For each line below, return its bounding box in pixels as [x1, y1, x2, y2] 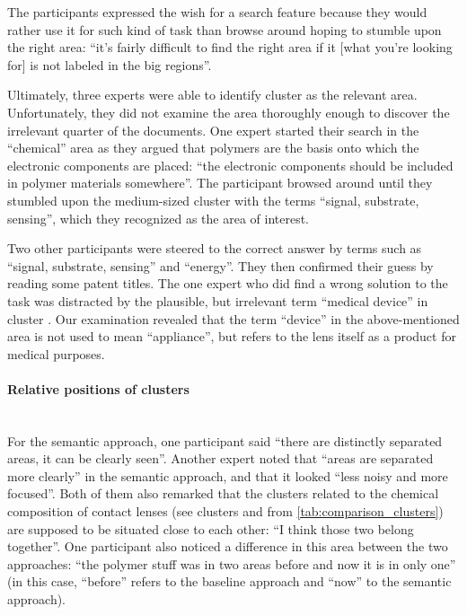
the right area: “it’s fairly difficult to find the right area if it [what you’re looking [7, 38, 453, 57]
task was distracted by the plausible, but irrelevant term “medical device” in [7, 291, 428, 310]
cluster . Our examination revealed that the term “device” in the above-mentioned [7, 309, 460, 328]
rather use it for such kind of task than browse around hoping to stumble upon [7, 20, 442, 39]
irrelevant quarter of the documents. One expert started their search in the [7, 120, 419, 139]
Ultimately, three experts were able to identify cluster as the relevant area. [7, 85, 418, 104]
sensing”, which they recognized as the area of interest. [7, 208, 309, 227]
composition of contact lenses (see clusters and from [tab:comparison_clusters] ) [7, 502, 444, 521]
